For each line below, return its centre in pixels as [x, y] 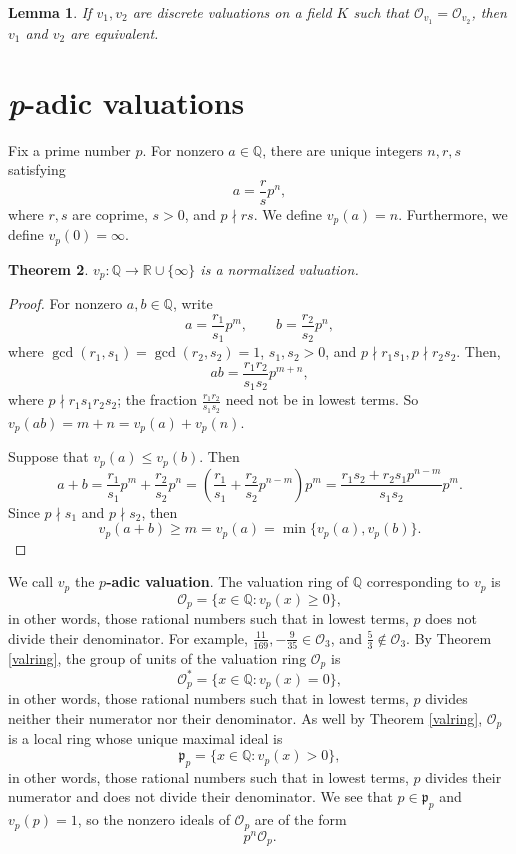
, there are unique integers [342, 149]
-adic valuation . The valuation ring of [227, 581]
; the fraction [157, 399]
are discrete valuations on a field [232, 12]
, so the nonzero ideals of [153, 819]
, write [192, 303]
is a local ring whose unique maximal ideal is [145, 738]
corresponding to [418, 581]
